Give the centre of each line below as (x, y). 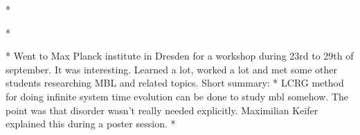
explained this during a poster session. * (91, 124)
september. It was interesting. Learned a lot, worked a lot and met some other (171, 69)
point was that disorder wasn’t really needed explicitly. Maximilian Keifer (162, 110)
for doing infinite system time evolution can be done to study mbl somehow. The (177, 96)
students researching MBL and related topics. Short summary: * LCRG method (175, 83)
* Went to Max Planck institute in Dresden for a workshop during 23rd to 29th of (180, 56)
